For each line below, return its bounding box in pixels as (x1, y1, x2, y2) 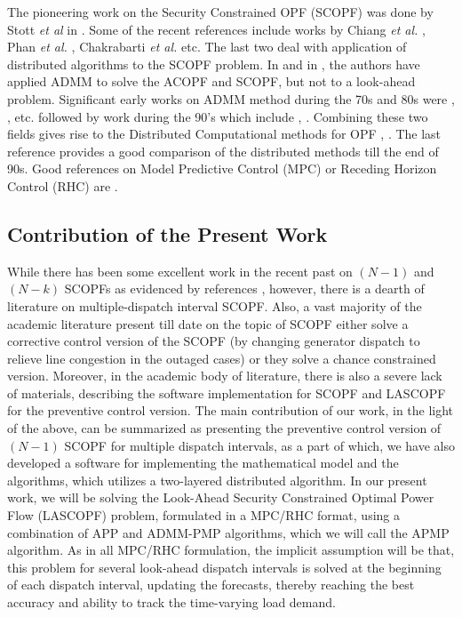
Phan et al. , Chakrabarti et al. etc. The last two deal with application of (7, 37, 407, 56)
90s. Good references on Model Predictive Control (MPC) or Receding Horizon (7, 159, 437, 178)
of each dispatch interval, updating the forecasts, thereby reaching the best (7, 575, 415, 594)
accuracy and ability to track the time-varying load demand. (7, 593, 336, 612)
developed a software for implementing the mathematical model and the (7, 453, 399, 472)
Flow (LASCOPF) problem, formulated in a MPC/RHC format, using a (7, 506, 401, 525)
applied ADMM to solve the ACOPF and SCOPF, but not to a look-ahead (7, 72, 416, 91)
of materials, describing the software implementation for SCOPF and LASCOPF (7, 383, 446, 402)
